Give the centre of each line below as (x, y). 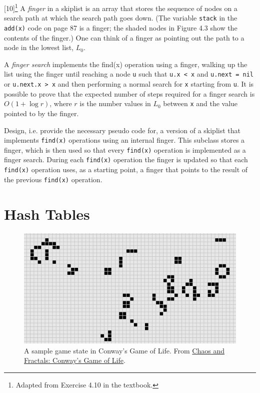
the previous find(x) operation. (53, 179)
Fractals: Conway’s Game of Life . (75, 360)
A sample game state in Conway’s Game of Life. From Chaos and (124, 350)
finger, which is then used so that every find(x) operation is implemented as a (125, 149)
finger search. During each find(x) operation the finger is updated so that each (126, 159)
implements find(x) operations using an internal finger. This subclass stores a (124, 140)
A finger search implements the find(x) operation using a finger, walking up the (126, 64)
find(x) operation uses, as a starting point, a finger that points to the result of (126, 169)
